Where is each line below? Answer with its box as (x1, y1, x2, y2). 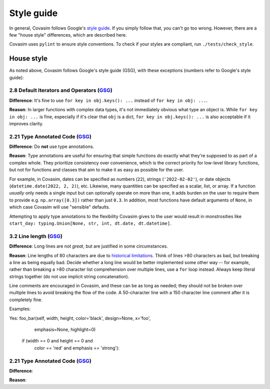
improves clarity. (9, 120, 43, 126)
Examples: (9, 306, 31, 312)
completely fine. (9, 296, 42, 303)
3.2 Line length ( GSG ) (9, 233, 62, 240)
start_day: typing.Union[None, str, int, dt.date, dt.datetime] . (9, 220, 172, 226)
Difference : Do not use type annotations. (9, 143, 94, 150)
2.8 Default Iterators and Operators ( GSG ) (9, 87, 112, 94)
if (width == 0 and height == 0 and (21, 338, 93, 344)
